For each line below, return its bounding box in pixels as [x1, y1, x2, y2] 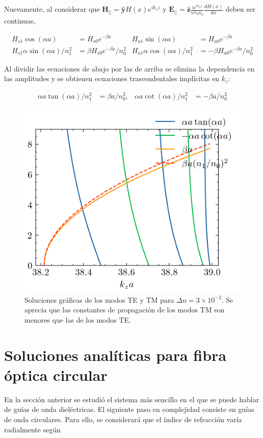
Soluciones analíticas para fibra [4, 344, 227, 365]
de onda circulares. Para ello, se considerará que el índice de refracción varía [4, 413, 242, 424]
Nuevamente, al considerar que [4, 4, 100, 14]
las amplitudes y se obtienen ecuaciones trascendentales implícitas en [4, 73, 220, 84]
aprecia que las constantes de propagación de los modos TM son [24, 304, 225, 315]
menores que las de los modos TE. [24, 314, 131, 325]
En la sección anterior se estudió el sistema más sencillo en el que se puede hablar [4, 394, 259, 404]
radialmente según [4, 424, 61, 434]
